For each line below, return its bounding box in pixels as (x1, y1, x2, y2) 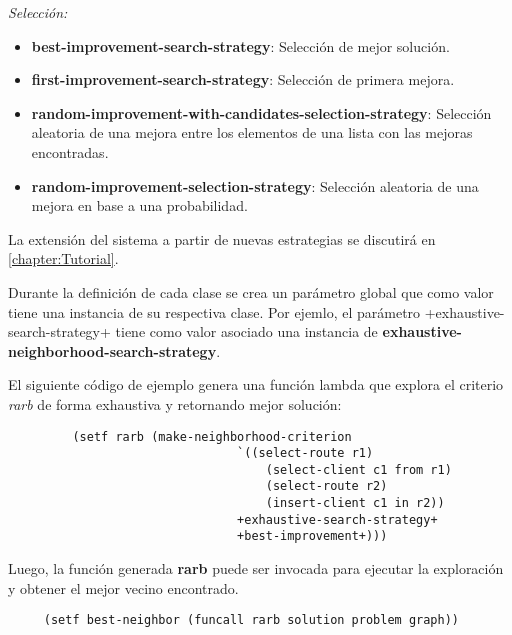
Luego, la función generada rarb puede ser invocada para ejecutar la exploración (8, 558, 504, 579)
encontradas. (31, 141, 109, 162)
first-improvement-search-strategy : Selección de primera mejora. (31, 69, 455, 90)
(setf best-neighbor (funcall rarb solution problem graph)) (43, 613, 460, 628)
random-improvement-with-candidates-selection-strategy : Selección (31, 102, 492, 123)
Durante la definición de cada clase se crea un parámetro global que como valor (8, 281, 494, 302)
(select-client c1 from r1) (265, 462, 452, 477)
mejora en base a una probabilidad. (31, 195, 248, 216)
